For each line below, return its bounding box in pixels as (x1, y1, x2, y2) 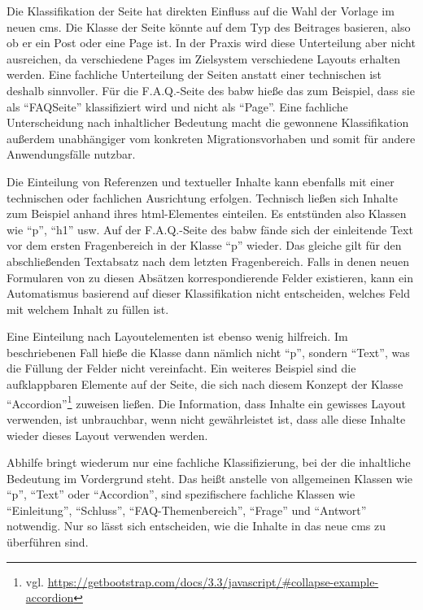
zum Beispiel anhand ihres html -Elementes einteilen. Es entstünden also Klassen (7, 205, 407, 222)
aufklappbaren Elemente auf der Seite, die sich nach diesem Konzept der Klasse (7, 376, 403, 393)
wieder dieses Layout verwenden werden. (7, 426, 208, 443)
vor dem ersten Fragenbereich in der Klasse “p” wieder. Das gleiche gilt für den (7, 237, 402, 254)
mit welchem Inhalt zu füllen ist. (7, 300, 169, 317)
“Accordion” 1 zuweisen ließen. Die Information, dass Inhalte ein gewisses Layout (7, 392, 406, 412)
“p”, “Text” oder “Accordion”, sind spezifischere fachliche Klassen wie (7, 486, 355, 503)
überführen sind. (7, 534, 89, 551)
